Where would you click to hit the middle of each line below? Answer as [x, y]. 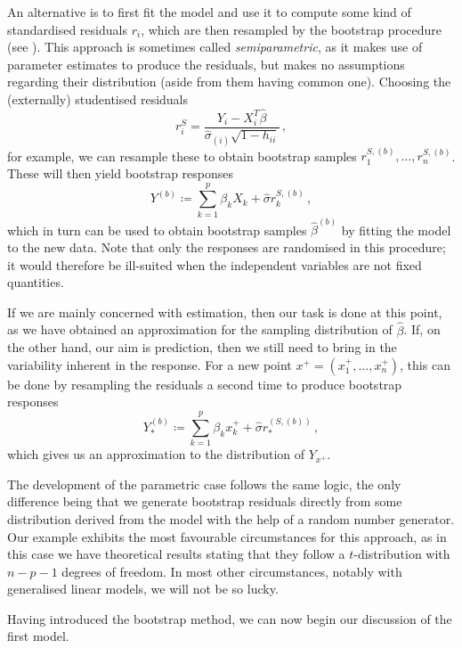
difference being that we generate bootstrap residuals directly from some [205, 501]
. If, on [422, 329]
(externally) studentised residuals [98, 98]
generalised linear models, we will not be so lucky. [143, 589]
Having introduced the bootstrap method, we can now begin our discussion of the [230, 618]
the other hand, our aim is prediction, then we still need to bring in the [202, 347]
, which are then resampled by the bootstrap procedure [292, 29]
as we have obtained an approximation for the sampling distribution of [200, 329]
